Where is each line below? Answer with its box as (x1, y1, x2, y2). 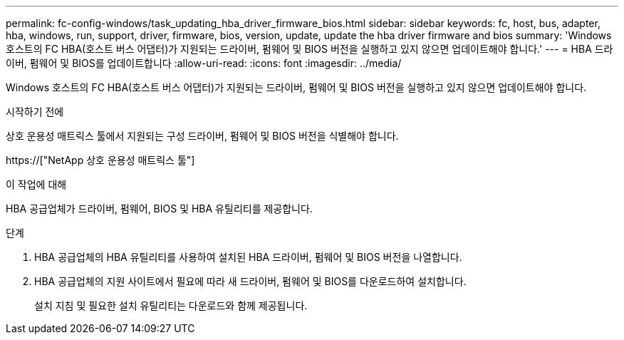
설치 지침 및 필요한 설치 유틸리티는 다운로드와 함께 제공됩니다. (34, 299, 308, 311)
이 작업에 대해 (6, 178, 67, 190)
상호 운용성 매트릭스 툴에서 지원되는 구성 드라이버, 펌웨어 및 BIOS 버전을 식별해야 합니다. (6, 130, 399, 142)
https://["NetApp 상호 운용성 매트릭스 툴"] (6, 154, 195, 166)
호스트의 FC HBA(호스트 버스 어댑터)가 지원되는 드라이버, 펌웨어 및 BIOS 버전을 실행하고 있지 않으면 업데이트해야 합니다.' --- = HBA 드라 (6, 43, 613, 55)
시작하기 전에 (6, 105, 64, 118)
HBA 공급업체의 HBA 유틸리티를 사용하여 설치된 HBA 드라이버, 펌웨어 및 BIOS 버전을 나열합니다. (34, 251, 462, 263)
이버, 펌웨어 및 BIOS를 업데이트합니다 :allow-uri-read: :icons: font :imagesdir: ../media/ (6, 57, 402, 69)
